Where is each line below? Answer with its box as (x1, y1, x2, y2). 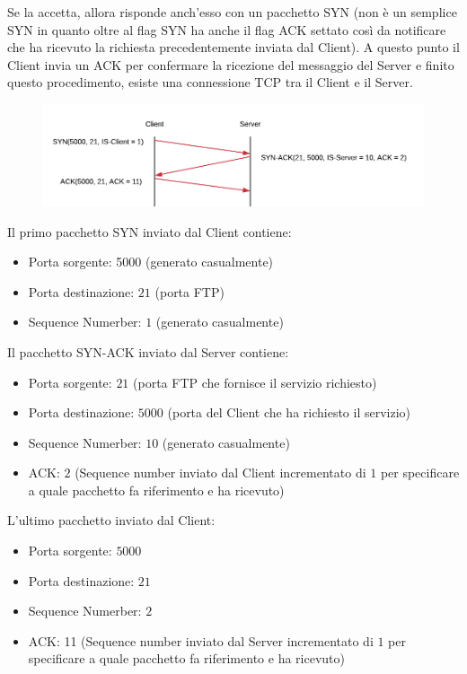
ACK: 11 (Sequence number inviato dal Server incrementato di (28, 631, 374, 650)
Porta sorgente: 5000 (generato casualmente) (28, 252, 274, 271)
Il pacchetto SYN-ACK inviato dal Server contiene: (7, 342, 289, 361)
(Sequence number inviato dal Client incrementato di (75, 463, 366, 482)
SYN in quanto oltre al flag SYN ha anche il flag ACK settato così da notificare (7, 20, 446, 39)
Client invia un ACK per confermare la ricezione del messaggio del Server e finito (7, 55, 454, 74)
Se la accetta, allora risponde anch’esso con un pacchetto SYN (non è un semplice (7, 3, 457, 21)
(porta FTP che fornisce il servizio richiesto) (133, 372, 377, 391)
